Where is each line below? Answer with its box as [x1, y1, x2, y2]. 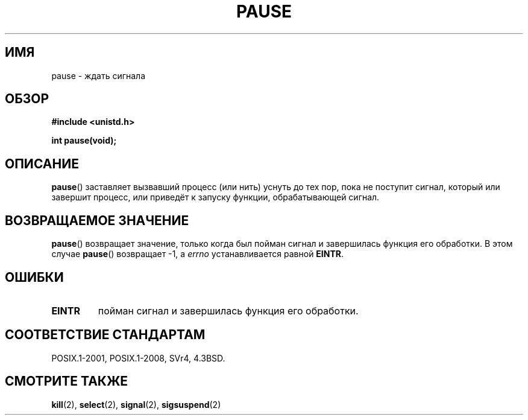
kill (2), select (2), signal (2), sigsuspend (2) [51, 399, 221, 410]
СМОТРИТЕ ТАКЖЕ [5, 374, 128, 389]
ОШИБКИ [5, 269, 64, 285]
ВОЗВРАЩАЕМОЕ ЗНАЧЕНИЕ [5, 212, 189, 228]
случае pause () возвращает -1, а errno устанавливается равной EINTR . [51, 249, 344, 259]
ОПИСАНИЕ [5, 156, 79, 171]
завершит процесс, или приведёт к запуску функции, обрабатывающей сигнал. [51, 192, 380, 203]
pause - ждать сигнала [51, 70, 146, 81]
